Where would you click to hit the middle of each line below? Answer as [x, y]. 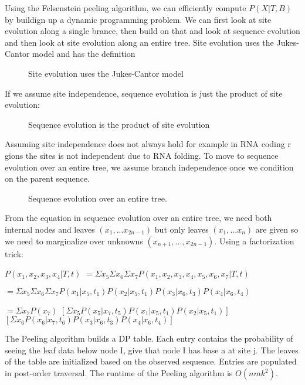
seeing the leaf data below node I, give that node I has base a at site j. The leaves [152, 350]
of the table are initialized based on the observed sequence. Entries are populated [151, 361]
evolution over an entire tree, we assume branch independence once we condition [149, 167]
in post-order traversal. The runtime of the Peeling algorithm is [119, 373]
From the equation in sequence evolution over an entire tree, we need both [138, 218]
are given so [277, 229]
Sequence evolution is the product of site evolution [119, 124]
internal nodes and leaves [50, 229]
